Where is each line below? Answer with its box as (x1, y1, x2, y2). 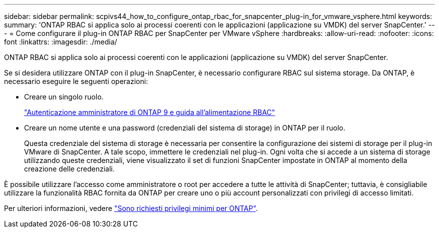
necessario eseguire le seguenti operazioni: (4, 77, 148, 85)
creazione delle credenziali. (24, 164, 115, 173)
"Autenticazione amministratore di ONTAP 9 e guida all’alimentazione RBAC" (24, 108, 275, 116)
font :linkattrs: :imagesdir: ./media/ (4, 37, 117, 46)
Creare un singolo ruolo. (24, 92, 104, 101)
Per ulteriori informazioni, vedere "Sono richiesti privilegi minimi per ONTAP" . (4, 204, 258, 212)
